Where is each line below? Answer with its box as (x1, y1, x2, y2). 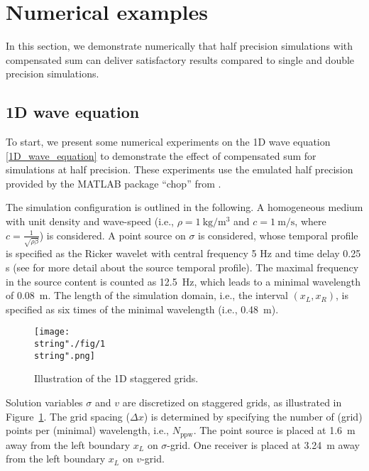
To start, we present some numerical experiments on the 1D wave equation (6, 134, 331, 149)
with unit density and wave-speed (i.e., (6, 214, 174, 229)
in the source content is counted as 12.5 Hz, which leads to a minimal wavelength (6, 274, 361, 288)
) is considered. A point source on (39, 227, 186, 242)
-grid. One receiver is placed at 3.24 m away (167, 437, 360, 452)
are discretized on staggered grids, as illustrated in (122, 394, 342, 409)
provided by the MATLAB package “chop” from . (6, 175, 221, 190)
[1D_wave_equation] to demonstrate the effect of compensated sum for (6, 148, 316, 163)
